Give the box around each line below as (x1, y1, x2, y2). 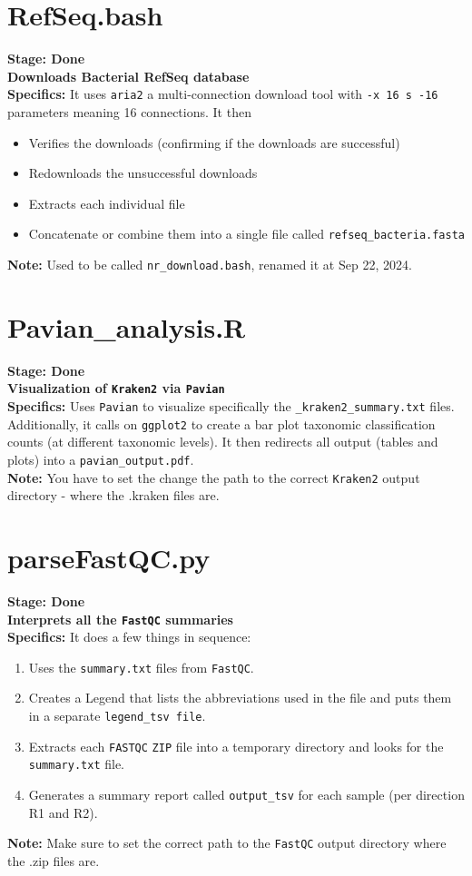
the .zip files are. (7, 851, 100, 870)
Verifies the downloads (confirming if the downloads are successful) (28, 133, 400, 152)
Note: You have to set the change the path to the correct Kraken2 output (7, 468, 420, 487)
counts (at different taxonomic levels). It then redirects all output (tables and (7, 432, 438, 451)
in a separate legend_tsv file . (28, 706, 206, 725)
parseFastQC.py (7, 539, 211, 576)
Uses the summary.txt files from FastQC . (28, 657, 254, 676)
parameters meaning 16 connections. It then (7, 102, 251, 121)
